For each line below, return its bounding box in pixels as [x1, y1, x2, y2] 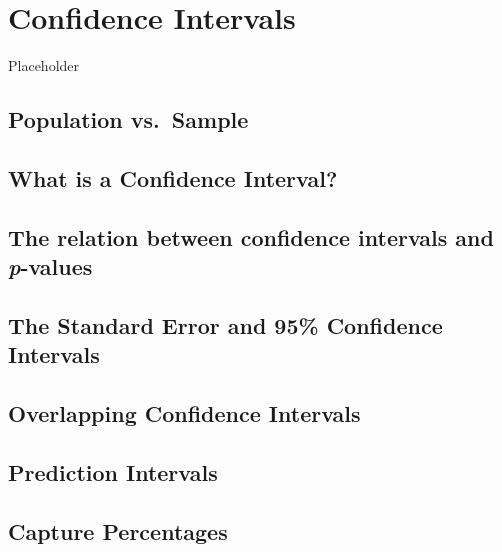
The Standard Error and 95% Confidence [8, 309, 443, 340]
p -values [8, 251, 93, 282]
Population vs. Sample [8, 104, 249, 135]
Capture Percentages [8, 515, 228, 546]
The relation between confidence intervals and [8, 221, 494, 252]
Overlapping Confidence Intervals [8, 398, 361, 429]
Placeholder [8, 55, 80, 76]
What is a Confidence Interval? [8, 162, 338, 193]
